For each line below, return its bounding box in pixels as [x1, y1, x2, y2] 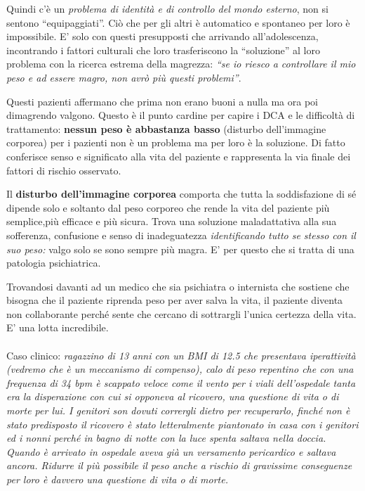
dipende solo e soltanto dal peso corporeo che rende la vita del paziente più [6, 200, 330, 215]
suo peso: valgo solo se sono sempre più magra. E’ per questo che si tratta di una [6, 241, 354, 256]
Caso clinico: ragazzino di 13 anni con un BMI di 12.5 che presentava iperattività [6, 347, 356, 362]
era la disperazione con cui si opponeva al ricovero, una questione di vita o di [6, 389, 339, 404]
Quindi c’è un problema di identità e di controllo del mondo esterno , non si [6, 1, 328, 15]
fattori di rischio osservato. [6, 162, 121, 177]
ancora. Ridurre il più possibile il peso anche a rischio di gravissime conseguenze [6, 458, 352, 473]
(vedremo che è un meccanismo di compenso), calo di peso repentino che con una [6, 362, 354, 376]
